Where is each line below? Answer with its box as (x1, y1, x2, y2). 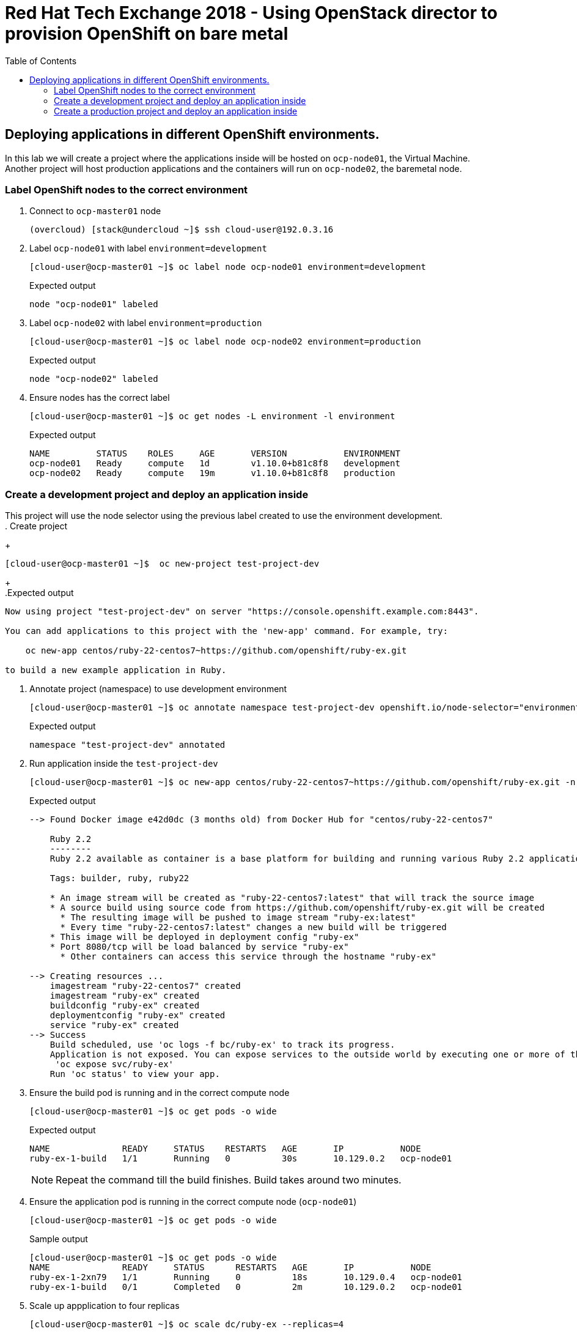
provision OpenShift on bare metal (5, 23, 288, 44)
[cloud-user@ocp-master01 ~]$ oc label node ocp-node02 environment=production (29, 337, 421, 347)
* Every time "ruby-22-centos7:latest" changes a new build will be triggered (60, 922, 447, 933)
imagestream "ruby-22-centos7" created (50, 981, 241, 991)
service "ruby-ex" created (50, 1020, 179, 1030)
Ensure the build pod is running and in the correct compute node (29, 1087, 290, 1098)
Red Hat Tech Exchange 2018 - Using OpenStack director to (5, 2, 498, 23)
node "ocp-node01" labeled (29, 299, 158, 310)
